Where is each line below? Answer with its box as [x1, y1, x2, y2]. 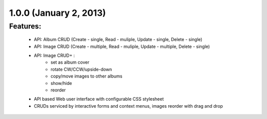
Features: [9, 22, 42, 31]
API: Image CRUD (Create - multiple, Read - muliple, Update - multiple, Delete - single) [34, 43, 210, 49]
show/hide [50, 80, 72, 86]
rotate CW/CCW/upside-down [50, 66, 112, 72]
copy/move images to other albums [50, 73, 123, 79]
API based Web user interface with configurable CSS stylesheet [34, 96, 164, 102]
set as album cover [50, 59, 89, 65]
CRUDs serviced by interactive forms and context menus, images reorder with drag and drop [34, 103, 223, 109]
